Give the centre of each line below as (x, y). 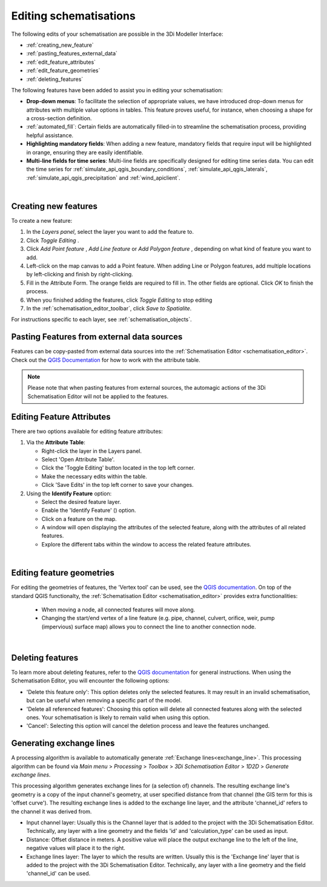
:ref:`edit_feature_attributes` (61, 62)
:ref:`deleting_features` (55, 79)
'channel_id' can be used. (58, 874)
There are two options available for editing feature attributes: (87, 431)
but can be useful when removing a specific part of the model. (104, 701)
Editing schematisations (73, 16)
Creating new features (54, 206)
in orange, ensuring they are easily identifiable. (85, 152)
